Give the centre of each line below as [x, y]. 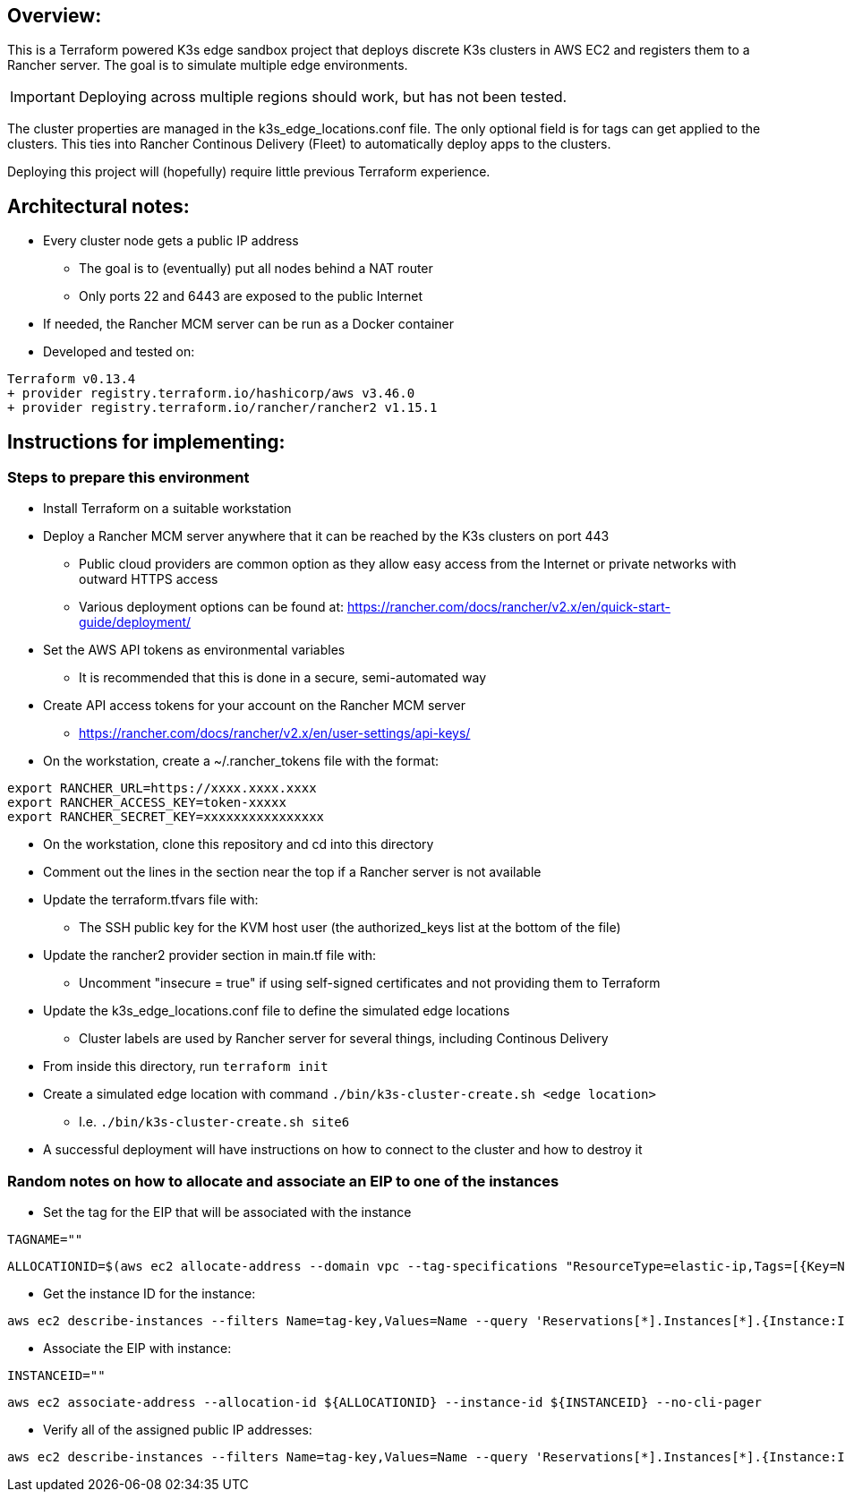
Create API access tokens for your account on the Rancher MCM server [254, 706]
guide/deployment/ [135, 622]
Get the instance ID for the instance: [149, 1294]
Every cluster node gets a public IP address [171, 241]
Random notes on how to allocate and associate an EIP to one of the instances [283, 1181]
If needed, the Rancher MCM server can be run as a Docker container [249, 324]
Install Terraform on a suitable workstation [167, 509]
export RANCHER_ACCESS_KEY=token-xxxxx [147, 803]
